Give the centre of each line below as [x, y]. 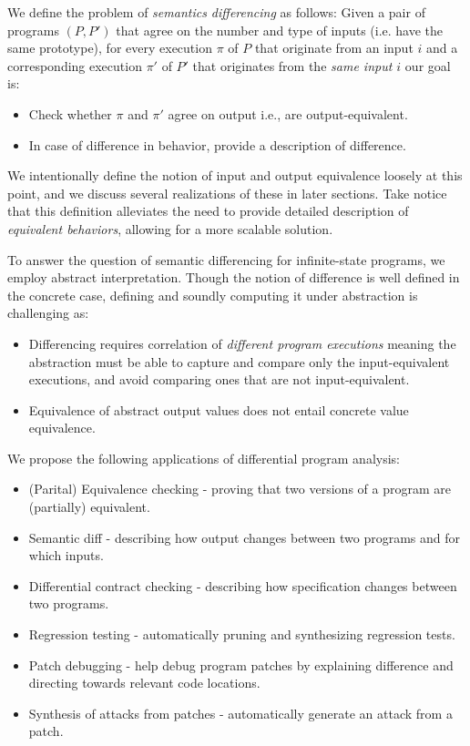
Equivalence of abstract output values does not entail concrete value [219, 409]
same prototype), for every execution [110, 48]
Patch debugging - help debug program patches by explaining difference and [241, 664]
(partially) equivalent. [89, 507]
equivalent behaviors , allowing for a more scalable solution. [170, 228]
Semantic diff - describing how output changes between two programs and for [245, 537]
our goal [428, 65]
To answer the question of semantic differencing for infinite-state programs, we [226, 259]
